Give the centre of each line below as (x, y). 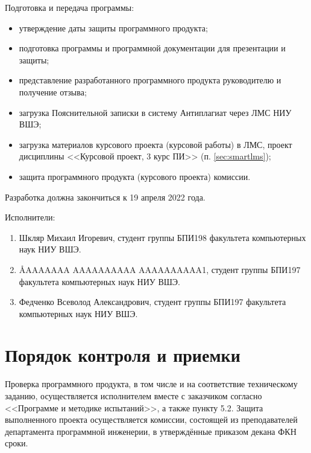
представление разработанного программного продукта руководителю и (150, 80)
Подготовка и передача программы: (70, 7)
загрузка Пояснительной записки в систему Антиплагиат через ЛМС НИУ (155, 112)
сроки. (17, 443)
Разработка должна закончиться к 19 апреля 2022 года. (105, 197)
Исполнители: (30, 217)
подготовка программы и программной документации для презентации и (152, 48)
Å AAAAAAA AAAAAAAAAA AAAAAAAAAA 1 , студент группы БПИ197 (160, 269)
